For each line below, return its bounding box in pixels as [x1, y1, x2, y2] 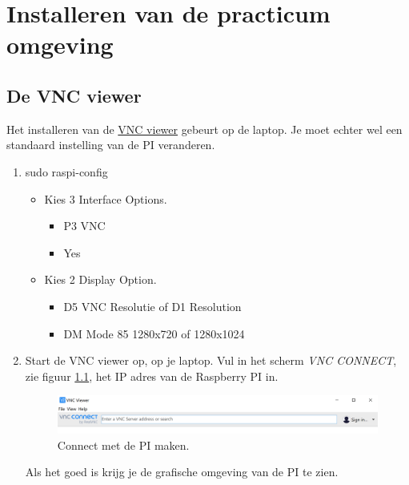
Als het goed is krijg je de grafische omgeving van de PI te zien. [25, 463, 339, 480]
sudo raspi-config [25, 163, 108, 180]
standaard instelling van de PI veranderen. [6, 136, 215, 153]
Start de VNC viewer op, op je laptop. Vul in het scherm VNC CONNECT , [25, 352, 397, 369]
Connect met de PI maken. [57, 436, 190, 453]
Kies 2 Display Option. [44, 271, 157, 288]
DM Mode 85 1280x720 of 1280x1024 [63, 325, 245, 342]
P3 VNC [63, 217, 106, 234]
